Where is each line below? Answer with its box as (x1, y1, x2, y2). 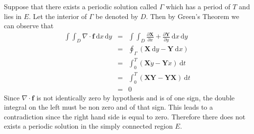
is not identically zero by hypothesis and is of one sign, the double (36, 92, 235, 102)
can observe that (4, 20, 54, 31)
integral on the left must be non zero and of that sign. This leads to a (4, 102, 213, 112)
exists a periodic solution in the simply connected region (4, 121, 173, 131)
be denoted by (95, 11, 139, 21)
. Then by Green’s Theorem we (146, 11, 239, 21)
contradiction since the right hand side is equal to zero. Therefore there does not (4, 111, 246, 121)
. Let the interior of (28, 11, 87, 21)
